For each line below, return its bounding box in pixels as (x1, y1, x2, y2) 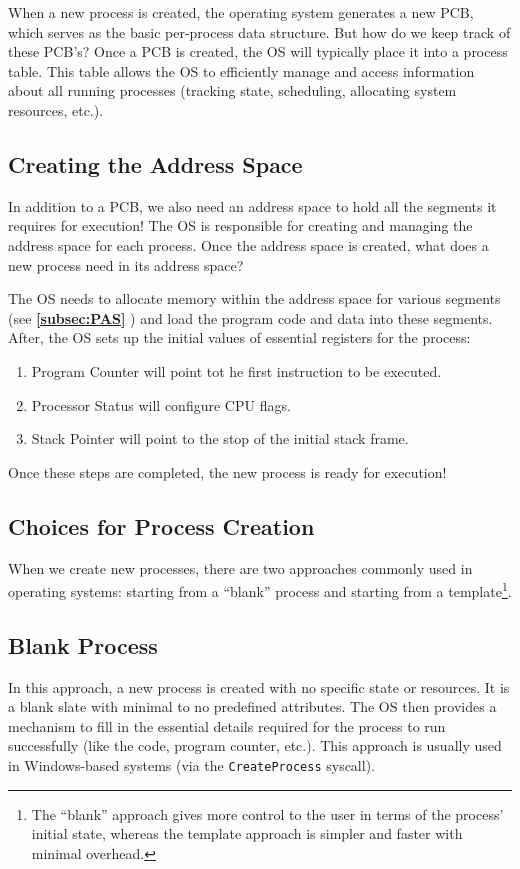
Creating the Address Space (8, 148, 303, 179)
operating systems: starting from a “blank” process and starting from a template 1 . (8, 578, 512, 601)
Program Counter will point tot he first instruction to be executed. (31, 360, 442, 381)
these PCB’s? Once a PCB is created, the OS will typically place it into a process (8, 41, 508, 62)
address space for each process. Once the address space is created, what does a (8, 234, 489, 255)
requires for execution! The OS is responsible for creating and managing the (8, 215, 473, 236)
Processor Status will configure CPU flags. (31, 394, 291, 415)
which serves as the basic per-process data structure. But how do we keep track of (8, 21, 511, 42)
